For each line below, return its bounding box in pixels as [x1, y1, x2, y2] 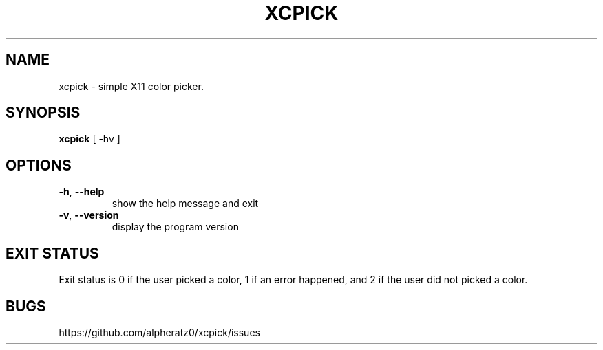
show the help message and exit [112, 197, 259, 210]
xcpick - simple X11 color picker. [59, 80, 204, 92]
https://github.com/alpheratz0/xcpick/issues [59, 326, 260, 338]
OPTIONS [6, 156, 72, 174]
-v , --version [59, 209, 119, 221]
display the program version [112, 221, 239, 233]
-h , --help [59, 186, 105, 198]
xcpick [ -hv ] [59, 133, 120, 145]
